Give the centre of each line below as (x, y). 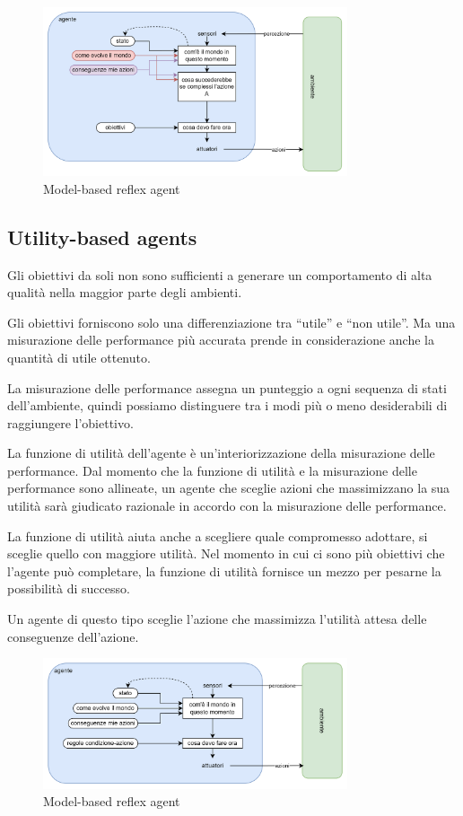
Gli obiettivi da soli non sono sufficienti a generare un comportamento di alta (220, 274)
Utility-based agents (102, 237)
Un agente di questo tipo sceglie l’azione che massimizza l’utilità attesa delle (217, 619)
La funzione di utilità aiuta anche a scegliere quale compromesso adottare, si (218, 535)
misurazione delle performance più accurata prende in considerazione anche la (221, 340)
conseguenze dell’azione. (73, 636)
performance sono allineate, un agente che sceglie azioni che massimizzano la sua (229, 488)
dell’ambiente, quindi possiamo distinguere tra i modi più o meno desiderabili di (227, 405)
